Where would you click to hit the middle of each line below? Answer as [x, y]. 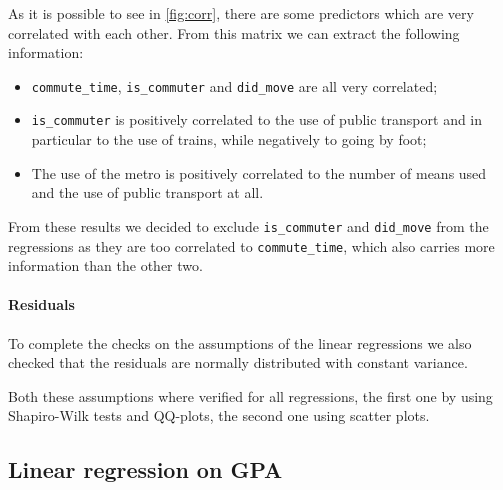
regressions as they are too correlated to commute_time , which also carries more [251, 245]
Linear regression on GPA [145, 469]
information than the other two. [105, 265]
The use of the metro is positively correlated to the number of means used [259, 172]
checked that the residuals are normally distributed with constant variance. [238, 362]
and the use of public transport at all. [147, 192]
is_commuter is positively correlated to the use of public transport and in [257, 119]
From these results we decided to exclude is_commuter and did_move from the [248, 225]
